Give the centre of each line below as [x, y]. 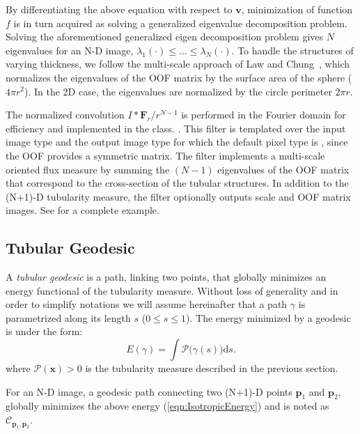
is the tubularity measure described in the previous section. [212, 368]
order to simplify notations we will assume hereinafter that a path [147, 304]
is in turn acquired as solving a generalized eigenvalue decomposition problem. [180, 23]
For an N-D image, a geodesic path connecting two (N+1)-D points [149, 391]
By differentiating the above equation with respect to [119, 9]
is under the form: [44, 331]
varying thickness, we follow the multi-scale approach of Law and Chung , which [178, 64]
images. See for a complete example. [83, 210]
